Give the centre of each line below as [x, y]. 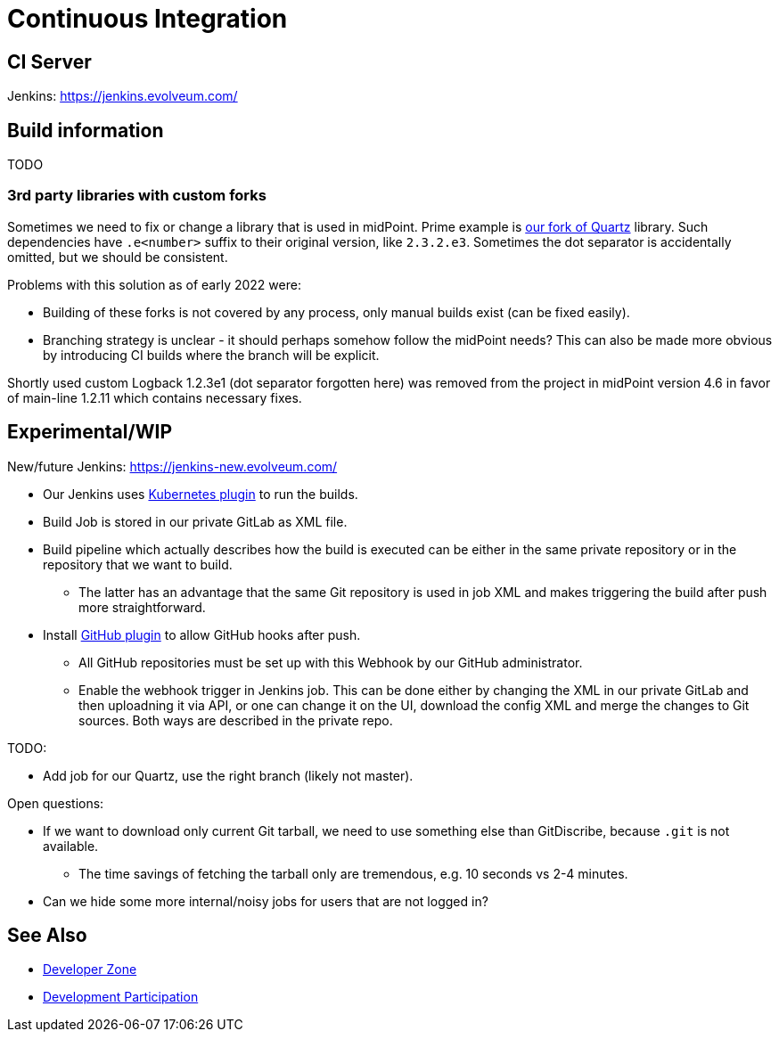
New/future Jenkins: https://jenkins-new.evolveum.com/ [172, 466]
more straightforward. [142, 607]
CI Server [49, 61]
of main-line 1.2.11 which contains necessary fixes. [155, 397]
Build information [86, 130]
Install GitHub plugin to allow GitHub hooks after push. [202, 634]
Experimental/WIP [90, 432]
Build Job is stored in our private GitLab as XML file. [195, 521]
